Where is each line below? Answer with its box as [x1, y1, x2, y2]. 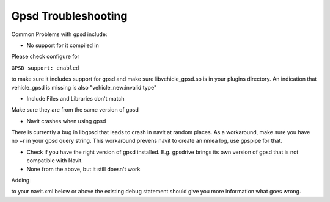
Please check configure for [11, 52, 79, 60]
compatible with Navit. [26, 157, 83, 164]
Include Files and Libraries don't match [26, 95, 125, 102]
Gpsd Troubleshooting [11, 9, 128, 23]
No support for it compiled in [26, 41, 99, 49]
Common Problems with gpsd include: [11, 31, 108, 38]
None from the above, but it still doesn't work [26, 165, 141, 173]
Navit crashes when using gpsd [26, 117, 106, 124]
